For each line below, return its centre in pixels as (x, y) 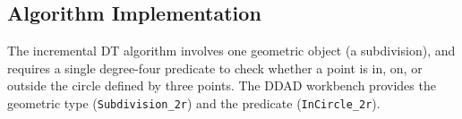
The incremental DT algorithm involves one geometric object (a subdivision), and (231, 51)
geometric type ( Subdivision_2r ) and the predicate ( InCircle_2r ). (194, 102)
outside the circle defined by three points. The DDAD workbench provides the (222, 85)
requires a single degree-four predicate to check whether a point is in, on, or (215, 68)
